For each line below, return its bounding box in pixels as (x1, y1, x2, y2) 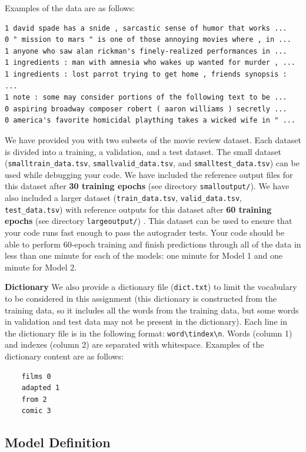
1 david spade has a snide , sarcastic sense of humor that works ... (5, 24, 287, 32)
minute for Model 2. (5, 260, 77, 273)
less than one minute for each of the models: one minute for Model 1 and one (5, 249, 283, 262)
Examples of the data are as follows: (5, 2, 135, 14)
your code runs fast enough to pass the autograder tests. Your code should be (5, 226, 285, 238)
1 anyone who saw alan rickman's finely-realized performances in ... (5, 47, 287, 55)
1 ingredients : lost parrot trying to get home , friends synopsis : (5, 70, 287, 78)
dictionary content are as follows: (5, 350, 124, 362)
